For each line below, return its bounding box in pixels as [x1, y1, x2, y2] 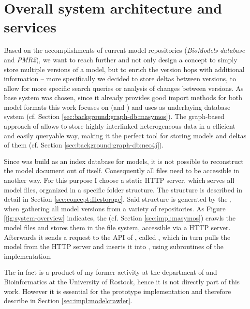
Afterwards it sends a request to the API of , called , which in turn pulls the [4, 232, 231, 242]
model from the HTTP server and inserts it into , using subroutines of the [4, 241, 223, 251]
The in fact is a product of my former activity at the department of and [4, 267, 217, 277]
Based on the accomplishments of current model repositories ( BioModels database [4, 45, 245, 55]
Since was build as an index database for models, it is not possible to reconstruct [4, 156, 244, 166]
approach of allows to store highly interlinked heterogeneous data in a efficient [4, 121, 235, 131]
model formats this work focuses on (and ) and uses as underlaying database [4, 102, 231, 112]
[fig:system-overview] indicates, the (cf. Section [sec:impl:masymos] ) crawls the [4, 213, 235, 223]
